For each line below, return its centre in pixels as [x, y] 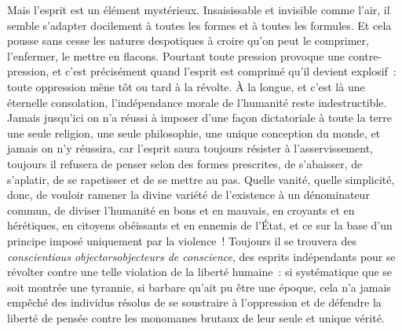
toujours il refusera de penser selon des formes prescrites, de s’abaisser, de [185, 163]
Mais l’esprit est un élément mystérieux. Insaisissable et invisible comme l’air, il [199, 9]
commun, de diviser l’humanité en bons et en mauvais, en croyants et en [181, 210]
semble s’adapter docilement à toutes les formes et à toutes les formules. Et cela [199, 25]
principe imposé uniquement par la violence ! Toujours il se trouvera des [182, 240]
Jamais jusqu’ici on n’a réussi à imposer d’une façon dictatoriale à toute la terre [199, 118]
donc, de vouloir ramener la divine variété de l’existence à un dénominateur [188, 195]
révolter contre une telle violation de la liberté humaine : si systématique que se [200, 272]
